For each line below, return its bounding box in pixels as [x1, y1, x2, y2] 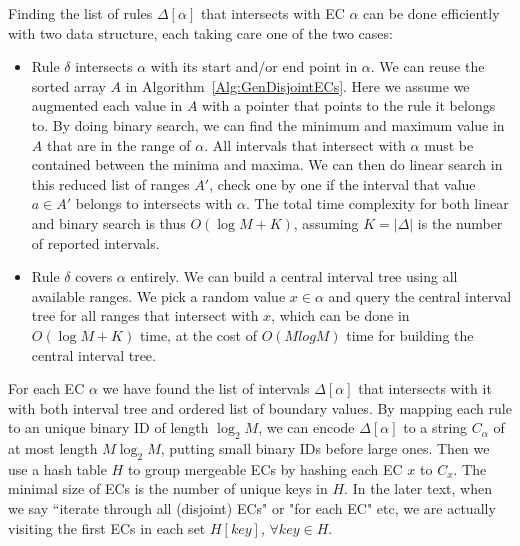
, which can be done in [271, 305, 410, 326]
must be [424, 134, 474, 155]
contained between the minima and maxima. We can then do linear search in [31, 154, 503, 175]
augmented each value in [31, 95, 183, 116]
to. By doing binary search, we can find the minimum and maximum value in [31, 114, 505, 135]
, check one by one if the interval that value [209, 173, 476, 194]
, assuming [293, 212, 359, 233]
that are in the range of [46, 134, 191, 155]
